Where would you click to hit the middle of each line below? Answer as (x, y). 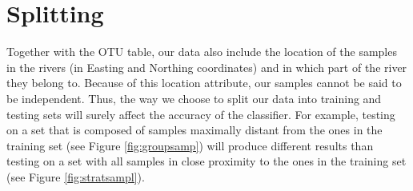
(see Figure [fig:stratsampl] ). (76, 176)
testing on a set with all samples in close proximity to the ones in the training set (206, 161)
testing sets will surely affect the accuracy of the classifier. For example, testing (201, 114)
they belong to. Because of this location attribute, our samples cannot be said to (204, 83)
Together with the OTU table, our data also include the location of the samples (202, 52)
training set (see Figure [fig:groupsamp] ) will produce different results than (190, 145)
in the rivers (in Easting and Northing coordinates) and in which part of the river (207, 67)
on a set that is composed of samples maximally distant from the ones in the (194, 130)
